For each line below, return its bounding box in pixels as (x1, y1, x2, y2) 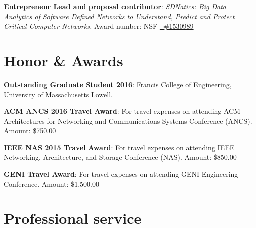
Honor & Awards (4, 50, 123, 70)
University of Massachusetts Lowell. (4, 89, 113, 99)
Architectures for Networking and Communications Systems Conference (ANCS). (4, 115, 252, 126)
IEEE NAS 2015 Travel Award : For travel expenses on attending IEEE (4, 142, 235, 152)
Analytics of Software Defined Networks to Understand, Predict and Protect (4, 11, 235, 21)
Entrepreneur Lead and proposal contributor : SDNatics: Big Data (4, 1, 226, 11)
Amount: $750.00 (4, 125, 56, 136)
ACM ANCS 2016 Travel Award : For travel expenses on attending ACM (4, 106, 241, 116)
